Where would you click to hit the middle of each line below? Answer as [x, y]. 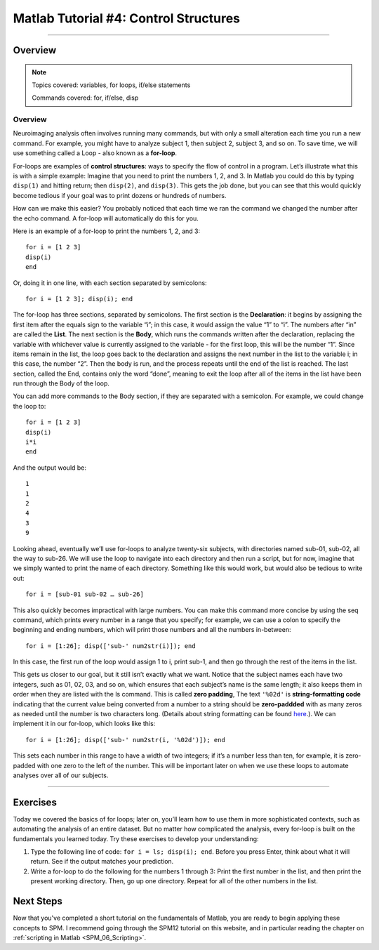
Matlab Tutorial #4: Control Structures [127, 18]
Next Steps [38, 901]
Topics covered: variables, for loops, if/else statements [111, 85]
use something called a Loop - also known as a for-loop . [95, 153]
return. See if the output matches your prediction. [102, 862]
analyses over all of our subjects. [61, 775]
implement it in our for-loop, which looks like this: [84, 724]
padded [24, 765]
